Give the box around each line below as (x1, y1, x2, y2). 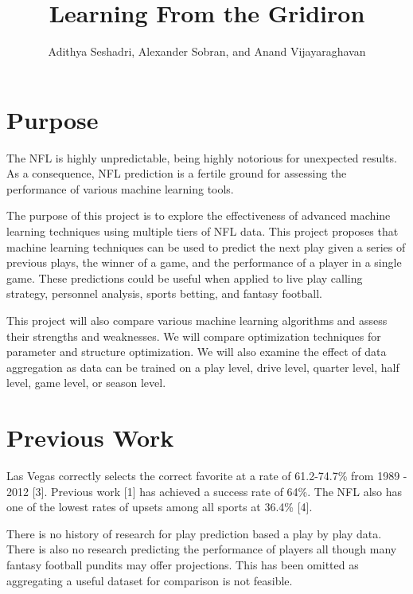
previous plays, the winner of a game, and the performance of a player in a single (6, 254, 402, 271)
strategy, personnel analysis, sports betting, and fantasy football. (6, 285, 322, 302)
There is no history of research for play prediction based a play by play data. (6, 525, 382, 541)
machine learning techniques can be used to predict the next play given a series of (6, 238, 406, 255)
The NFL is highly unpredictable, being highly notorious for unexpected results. (6, 149, 397, 166)
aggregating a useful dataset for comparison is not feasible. (6, 572, 293, 588)
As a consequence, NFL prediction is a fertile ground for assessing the (6, 165, 347, 182)
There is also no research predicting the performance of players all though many (6, 541, 397, 557)
